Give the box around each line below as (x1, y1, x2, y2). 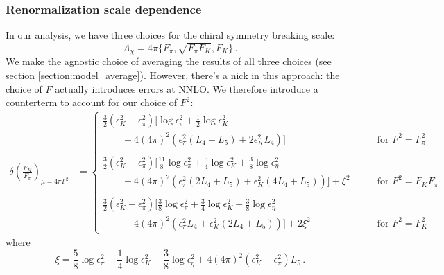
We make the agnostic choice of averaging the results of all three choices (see (6, 54, 332, 69)
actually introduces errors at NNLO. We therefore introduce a (55, 81, 318, 96)
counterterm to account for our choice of (6, 95, 178, 109)
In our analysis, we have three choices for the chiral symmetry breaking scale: (6, 28, 335, 42)
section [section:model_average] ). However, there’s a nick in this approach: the (6, 68, 340, 82)
